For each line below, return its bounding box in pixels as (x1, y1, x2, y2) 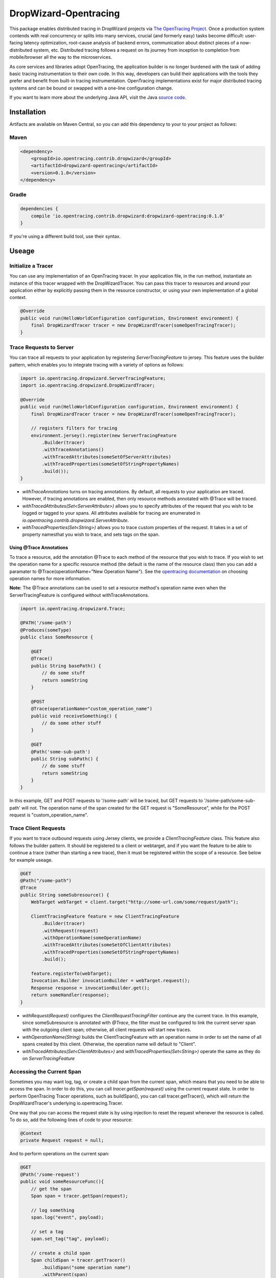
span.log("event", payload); (31, 1215, 104, 1220)
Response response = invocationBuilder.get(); (31, 985, 150, 991)
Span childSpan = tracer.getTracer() (31, 1258, 126, 1263)
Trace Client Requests (9, 825, 66, 832)
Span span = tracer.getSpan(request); (31, 1193, 128, 1199)
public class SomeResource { (20, 634, 94, 640)
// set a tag (31, 1228, 64, 1235)
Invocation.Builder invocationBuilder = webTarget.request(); (31, 978, 190, 984)
